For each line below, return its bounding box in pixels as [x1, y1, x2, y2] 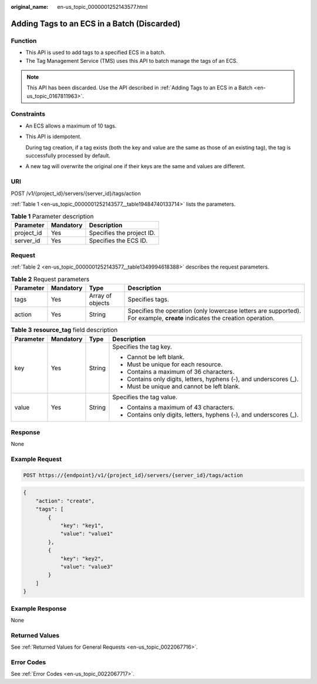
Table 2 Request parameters [11, 275, 90, 283]
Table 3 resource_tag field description [11, 326, 118, 334]
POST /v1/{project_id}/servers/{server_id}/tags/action [11, 190, 141, 197]
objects [89, 299, 110, 307]
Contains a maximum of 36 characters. [127, 367, 235, 375]
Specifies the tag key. [112, 343, 173, 351]
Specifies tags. [127, 296, 170, 304]
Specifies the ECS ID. [89, 236, 148, 244]
